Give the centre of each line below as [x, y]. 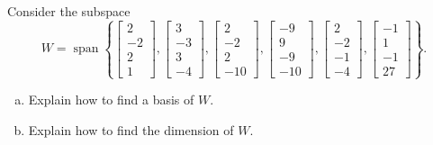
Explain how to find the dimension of [131, 129]
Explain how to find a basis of [111, 100]
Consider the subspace [69, 11]
